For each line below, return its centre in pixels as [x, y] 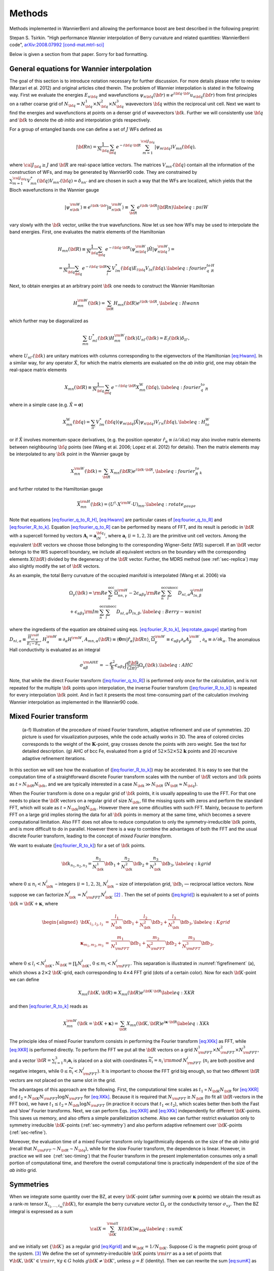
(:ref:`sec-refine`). [28, 1132]
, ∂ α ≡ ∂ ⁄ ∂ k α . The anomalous [230, 640]
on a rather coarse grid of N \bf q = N [47, 104]
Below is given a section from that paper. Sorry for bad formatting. [79, 54]
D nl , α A [186, 593]
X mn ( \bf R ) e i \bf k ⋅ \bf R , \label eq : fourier [152, 472]
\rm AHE [91, 662]
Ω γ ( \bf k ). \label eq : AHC [166, 665]
